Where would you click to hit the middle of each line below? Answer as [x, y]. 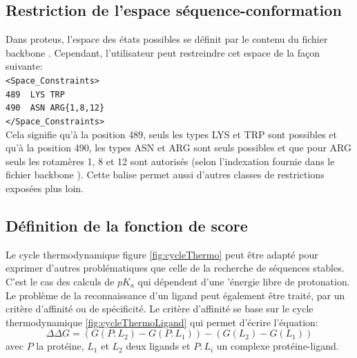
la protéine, [60, 346]
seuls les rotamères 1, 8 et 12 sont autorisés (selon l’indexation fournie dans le [170, 161]
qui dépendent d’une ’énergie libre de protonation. [244, 281]
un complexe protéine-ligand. [278, 346]
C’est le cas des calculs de [60, 281]
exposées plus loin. [45, 188]
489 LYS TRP [35, 94]
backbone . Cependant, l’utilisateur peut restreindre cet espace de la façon [163, 52]
